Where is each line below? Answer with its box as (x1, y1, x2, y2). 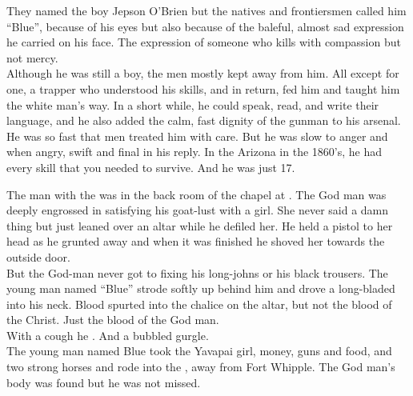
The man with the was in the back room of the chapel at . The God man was (6, 186, 387, 202)
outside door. (6, 248, 70, 265)
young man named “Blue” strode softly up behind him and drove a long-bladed (6, 280, 395, 297)
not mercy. (6, 49, 58, 66)
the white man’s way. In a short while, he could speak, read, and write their (6, 96, 379, 113)
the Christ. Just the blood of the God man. (6, 311, 219, 328)
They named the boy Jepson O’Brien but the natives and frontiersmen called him (6, 2, 407, 18)
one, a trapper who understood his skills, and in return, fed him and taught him (6, 80, 400, 97)
